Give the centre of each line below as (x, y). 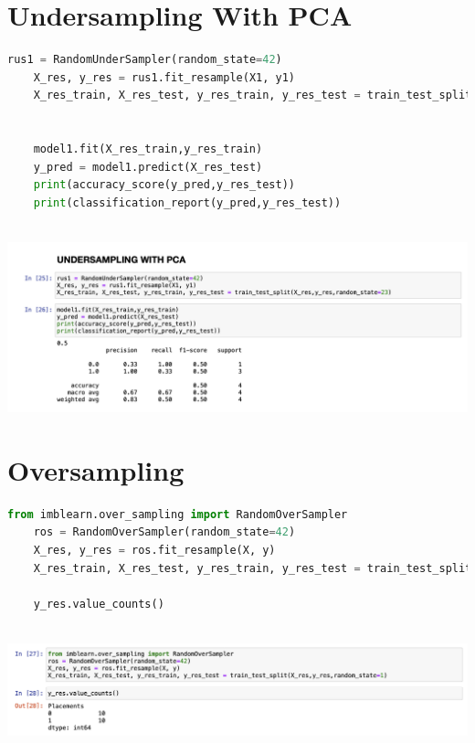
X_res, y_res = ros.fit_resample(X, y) (154, 551)
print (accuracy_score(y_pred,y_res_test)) (164, 185)
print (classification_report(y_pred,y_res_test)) (187, 202)
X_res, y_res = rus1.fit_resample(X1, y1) (164, 77)
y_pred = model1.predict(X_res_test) (148, 167)
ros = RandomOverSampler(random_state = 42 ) (164, 532)
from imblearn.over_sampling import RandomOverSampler (178, 514)
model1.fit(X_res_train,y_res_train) (148, 149)
